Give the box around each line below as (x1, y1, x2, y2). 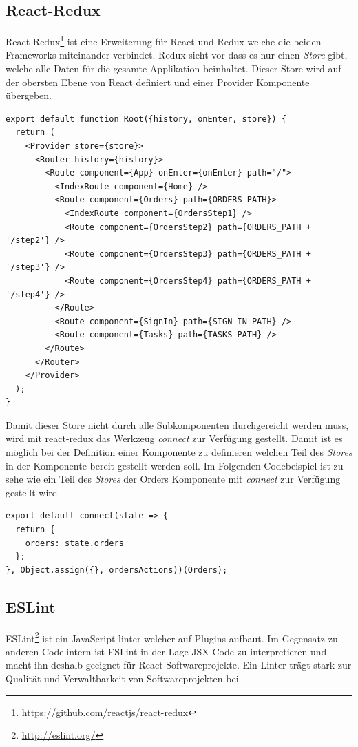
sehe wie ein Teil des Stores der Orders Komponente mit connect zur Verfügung (6, 472, 341, 486)
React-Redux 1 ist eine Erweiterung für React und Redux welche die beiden (6, 32, 322, 48)
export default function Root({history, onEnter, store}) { (6, 114, 287, 124)
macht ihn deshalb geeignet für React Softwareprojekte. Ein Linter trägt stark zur (6, 657, 352, 672)
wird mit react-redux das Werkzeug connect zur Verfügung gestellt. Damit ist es (6, 431, 343, 445)
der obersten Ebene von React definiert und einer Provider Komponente (6, 74, 310, 89)
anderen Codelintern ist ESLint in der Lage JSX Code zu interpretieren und (6, 644, 327, 658)
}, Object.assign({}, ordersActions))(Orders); (6, 565, 228, 575)
